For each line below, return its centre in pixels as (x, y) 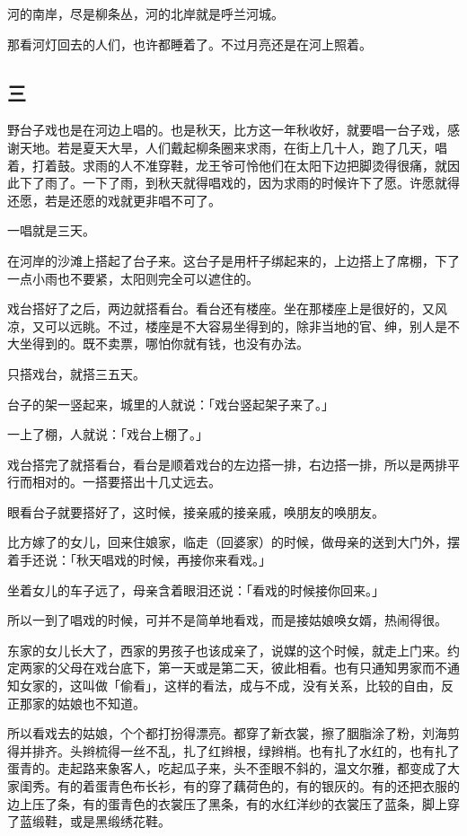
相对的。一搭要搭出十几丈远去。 (126, 482)
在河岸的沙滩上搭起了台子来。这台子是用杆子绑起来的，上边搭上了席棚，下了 (233, 260)
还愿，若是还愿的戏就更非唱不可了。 (114, 200)
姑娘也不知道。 (101, 703)
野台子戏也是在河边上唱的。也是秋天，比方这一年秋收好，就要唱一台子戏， (227, 130)
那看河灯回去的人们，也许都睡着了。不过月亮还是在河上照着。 (189, 44)
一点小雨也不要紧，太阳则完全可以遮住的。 (133, 278)
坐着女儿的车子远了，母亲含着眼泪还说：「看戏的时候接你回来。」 (196, 590)
